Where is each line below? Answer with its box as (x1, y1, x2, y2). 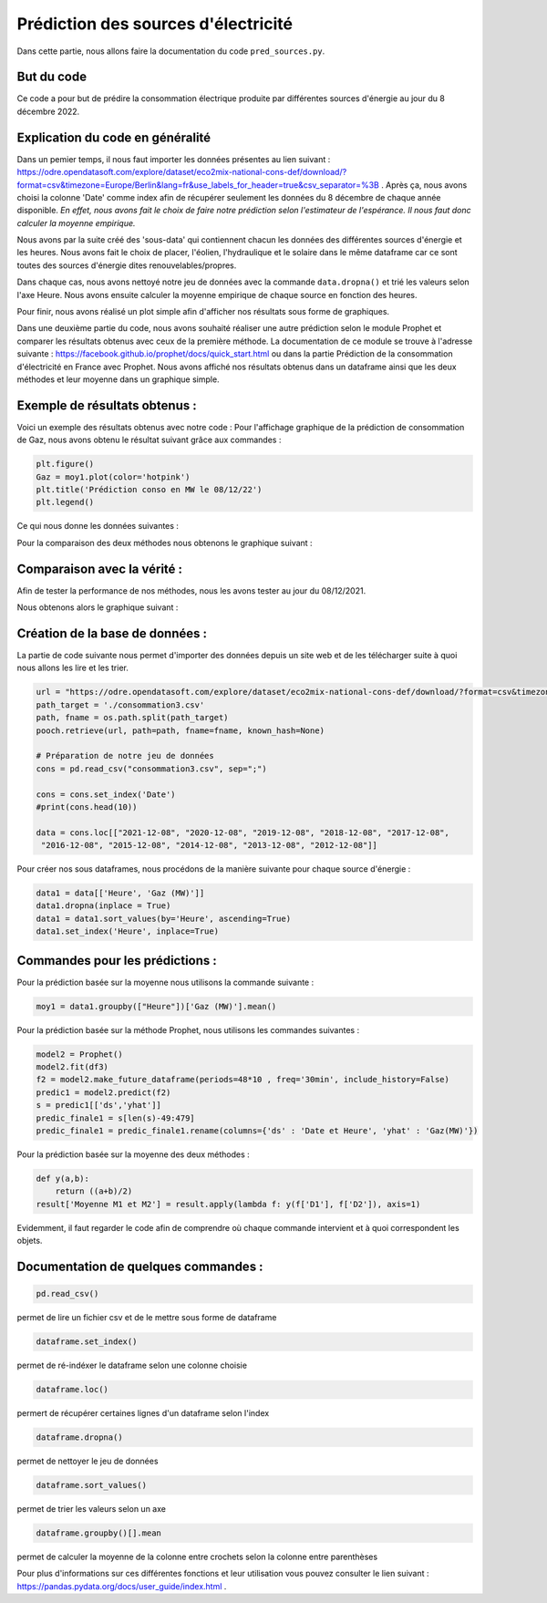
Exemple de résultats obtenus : (16, 398, 197, 413)
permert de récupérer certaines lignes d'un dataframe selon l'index (16, 1408, 270, 1419)
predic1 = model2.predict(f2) (36, 1087, 171, 1098)
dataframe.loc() (36, 1384, 109, 1395)
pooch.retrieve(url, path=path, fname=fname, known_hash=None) (36, 725, 325, 736)
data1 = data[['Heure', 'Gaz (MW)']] (36, 888, 205, 898)
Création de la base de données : (16, 626, 207, 641)
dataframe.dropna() (36, 1432, 123, 1443)
